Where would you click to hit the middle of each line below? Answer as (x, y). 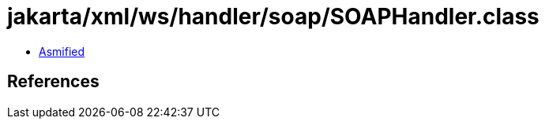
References (53, 82)
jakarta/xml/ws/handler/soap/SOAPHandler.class (273, 17)
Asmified (62, 51)
